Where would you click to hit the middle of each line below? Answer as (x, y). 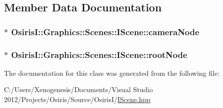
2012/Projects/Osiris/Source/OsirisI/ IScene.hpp (77, 99)
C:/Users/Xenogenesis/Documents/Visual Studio (79, 89)
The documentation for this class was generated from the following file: (112, 73)
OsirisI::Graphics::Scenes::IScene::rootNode (99, 54)
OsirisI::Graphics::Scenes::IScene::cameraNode (105, 31)
